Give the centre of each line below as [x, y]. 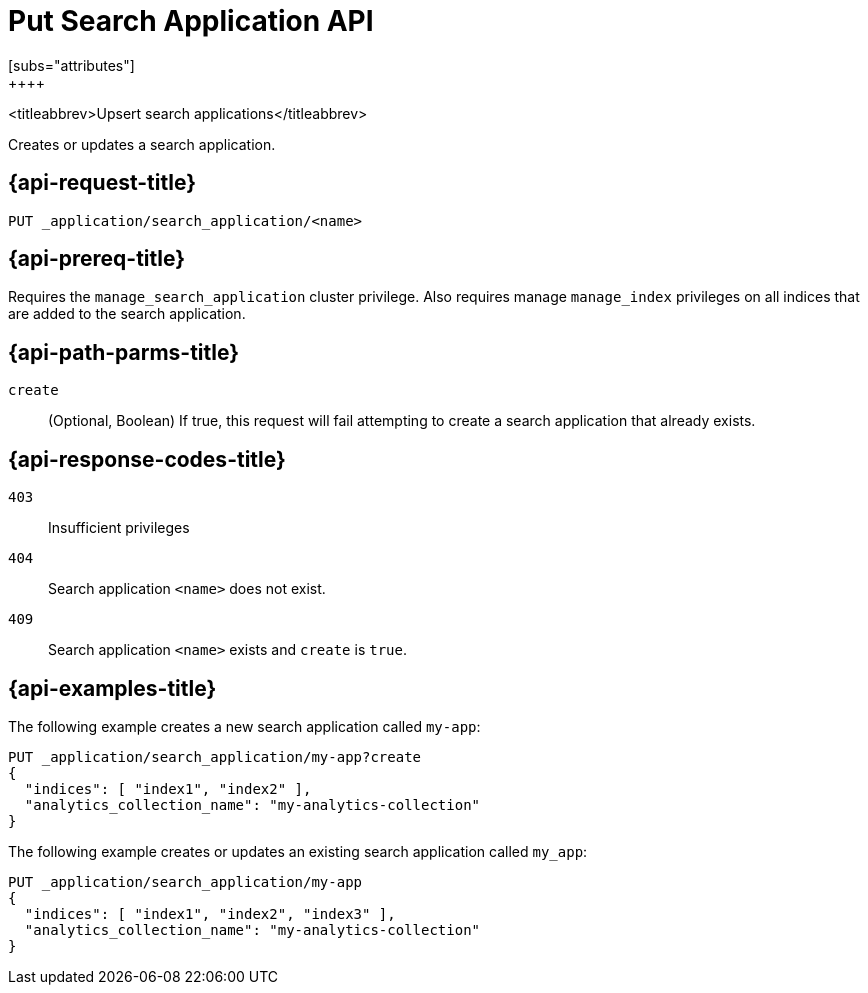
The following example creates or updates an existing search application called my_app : [298, 851]
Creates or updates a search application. [142, 144]
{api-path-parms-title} [124, 352]
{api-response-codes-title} [147, 459]
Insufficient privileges [119, 528]
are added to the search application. [127, 314]
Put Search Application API [191, 21]
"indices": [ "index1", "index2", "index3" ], [210, 913]
